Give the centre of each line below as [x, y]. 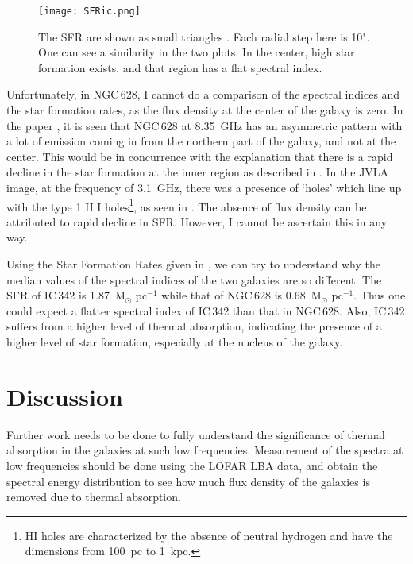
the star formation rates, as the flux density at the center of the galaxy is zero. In [205, 110]
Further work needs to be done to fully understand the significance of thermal [196, 434]
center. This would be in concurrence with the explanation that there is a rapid [200, 156]
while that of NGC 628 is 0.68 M [241, 295]
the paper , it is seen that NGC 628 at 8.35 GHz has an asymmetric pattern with [205, 125]
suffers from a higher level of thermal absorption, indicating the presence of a [194, 326]
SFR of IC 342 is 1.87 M [66, 295]
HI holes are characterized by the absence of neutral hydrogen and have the [209, 535]
